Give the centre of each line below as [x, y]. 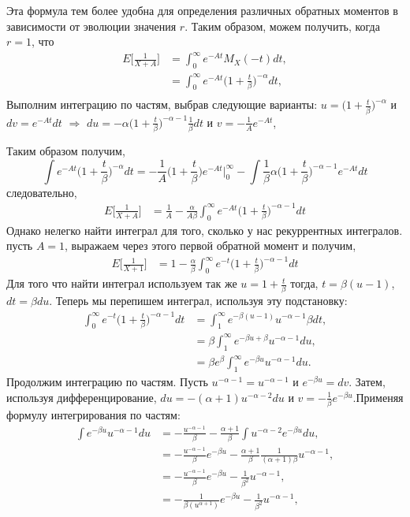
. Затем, [367, 382]
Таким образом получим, [66, 151]
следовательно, [42, 192]
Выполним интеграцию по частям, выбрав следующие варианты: [162, 104]
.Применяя [378, 397]
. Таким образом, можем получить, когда [282, 26]
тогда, [304, 283]
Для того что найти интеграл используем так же [122, 283]
